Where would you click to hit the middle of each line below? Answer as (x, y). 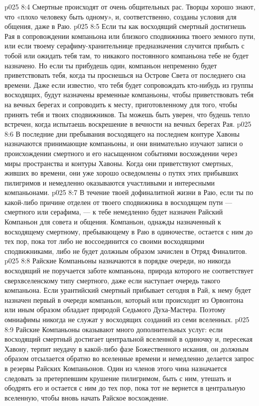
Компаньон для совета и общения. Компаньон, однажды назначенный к (113, 222)
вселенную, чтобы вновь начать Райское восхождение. (87, 397)
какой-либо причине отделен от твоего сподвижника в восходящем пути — (119, 202)
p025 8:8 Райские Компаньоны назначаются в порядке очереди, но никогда (118, 261)
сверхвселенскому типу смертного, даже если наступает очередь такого (113, 280)
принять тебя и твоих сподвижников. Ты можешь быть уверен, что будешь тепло (127, 114)
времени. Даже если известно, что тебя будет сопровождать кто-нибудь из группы (129, 85)
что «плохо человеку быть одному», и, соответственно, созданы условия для (121, 16)
